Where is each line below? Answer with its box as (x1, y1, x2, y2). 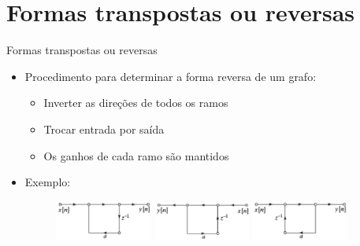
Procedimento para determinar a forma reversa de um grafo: (24, 68, 317, 84)
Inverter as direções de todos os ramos (43, 94, 228, 111)
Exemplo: (24, 174, 71, 190)
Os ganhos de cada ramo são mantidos (43, 147, 229, 163)
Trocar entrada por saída (43, 120, 165, 137)
